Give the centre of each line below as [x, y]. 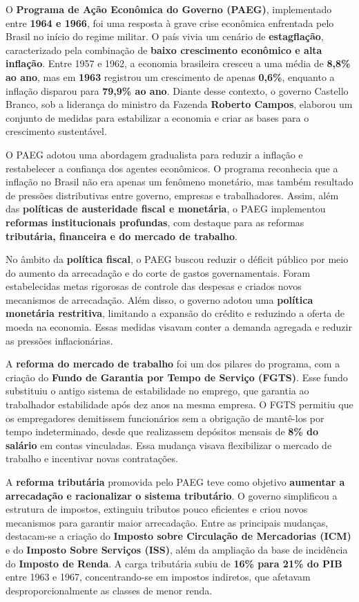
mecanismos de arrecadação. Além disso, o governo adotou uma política [159, 299]
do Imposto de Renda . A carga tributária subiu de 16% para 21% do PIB [174, 563]
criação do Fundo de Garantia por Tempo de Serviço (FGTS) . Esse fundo [177, 377]
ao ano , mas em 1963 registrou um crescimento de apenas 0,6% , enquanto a [170, 76]
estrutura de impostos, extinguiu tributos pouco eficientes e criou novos [157, 509]
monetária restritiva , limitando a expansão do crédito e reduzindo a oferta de [175, 313]
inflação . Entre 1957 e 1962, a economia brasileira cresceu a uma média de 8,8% [178, 63]
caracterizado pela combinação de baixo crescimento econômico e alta [164, 49]
